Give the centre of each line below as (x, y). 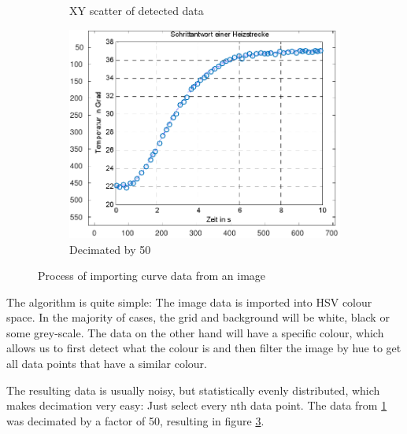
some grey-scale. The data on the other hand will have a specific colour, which (195, 332)
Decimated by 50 (110, 249)
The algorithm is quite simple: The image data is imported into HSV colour (189, 302)
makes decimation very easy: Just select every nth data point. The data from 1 (197, 405)
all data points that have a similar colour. (107, 364)
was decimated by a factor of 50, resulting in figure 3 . (135, 420)
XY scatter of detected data (137, 10)
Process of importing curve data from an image (152, 276)
